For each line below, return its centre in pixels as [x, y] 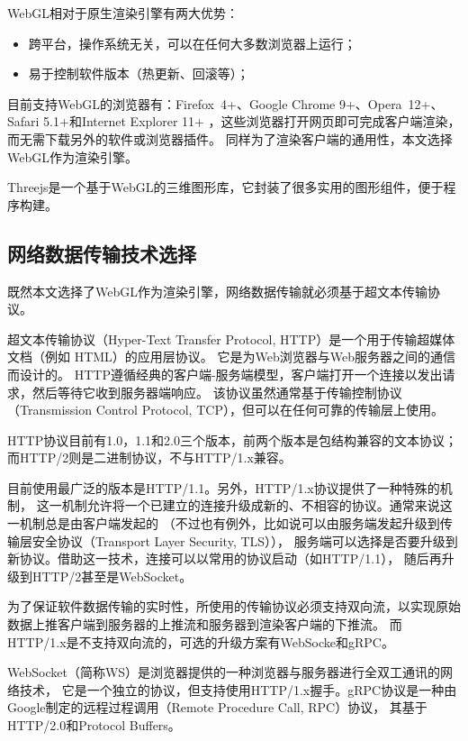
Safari [23, 121]
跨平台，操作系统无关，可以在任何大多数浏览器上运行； [192, 43]
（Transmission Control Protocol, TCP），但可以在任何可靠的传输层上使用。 [225, 410]
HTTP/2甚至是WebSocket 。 [112, 576]
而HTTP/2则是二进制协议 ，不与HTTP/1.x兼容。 [149, 457]
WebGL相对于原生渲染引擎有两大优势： [123, 13]
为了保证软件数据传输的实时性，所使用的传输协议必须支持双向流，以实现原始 [234, 606]
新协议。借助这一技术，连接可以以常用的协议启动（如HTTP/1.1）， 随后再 [225, 558]
